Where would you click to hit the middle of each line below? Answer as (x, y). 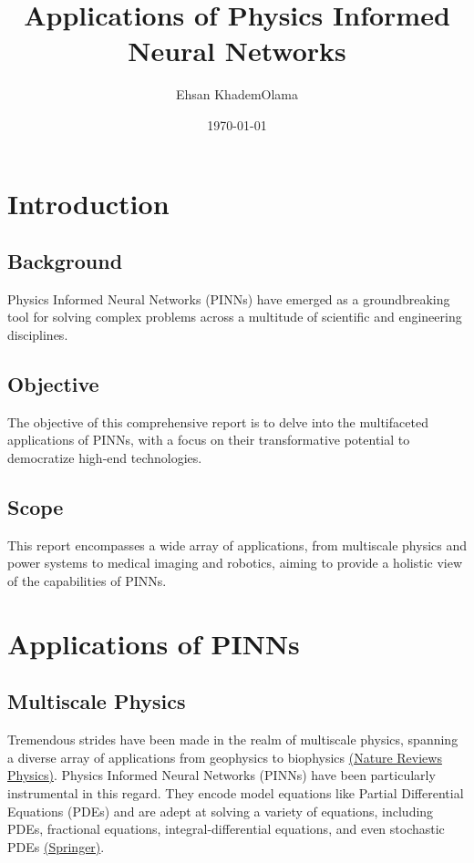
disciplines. (38, 335)
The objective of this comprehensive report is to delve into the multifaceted (218, 421)
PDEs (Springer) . (56, 846)
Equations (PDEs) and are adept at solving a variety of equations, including (221, 811)
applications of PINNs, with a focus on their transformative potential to (209, 440)
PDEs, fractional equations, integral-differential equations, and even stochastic (226, 829)
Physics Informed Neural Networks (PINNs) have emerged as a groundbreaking (229, 298)
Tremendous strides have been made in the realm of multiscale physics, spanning (233, 740)
